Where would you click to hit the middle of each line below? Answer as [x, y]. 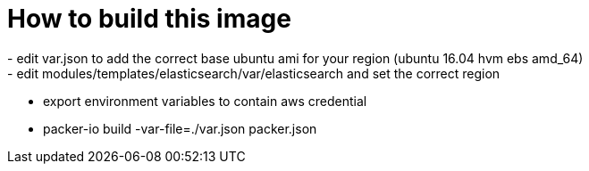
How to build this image [149, 19]
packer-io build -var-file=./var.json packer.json [180, 128]
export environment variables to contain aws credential [205, 101]
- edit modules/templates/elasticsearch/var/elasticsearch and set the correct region [254, 73]
